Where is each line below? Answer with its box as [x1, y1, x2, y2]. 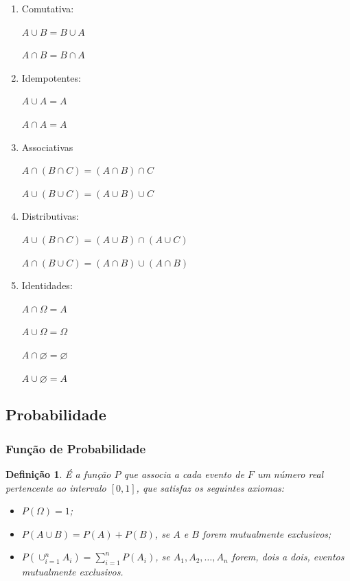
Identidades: [21, 278, 73, 293]
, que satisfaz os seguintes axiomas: [136, 480, 285, 494]
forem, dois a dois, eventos [231, 549, 345, 564]
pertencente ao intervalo [5, 480, 106, 494]
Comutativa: [21, 1, 74, 15]
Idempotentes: [21, 70, 81, 84]
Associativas [21, 139, 73, 154]
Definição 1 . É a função [5, 467, 111, 481]
